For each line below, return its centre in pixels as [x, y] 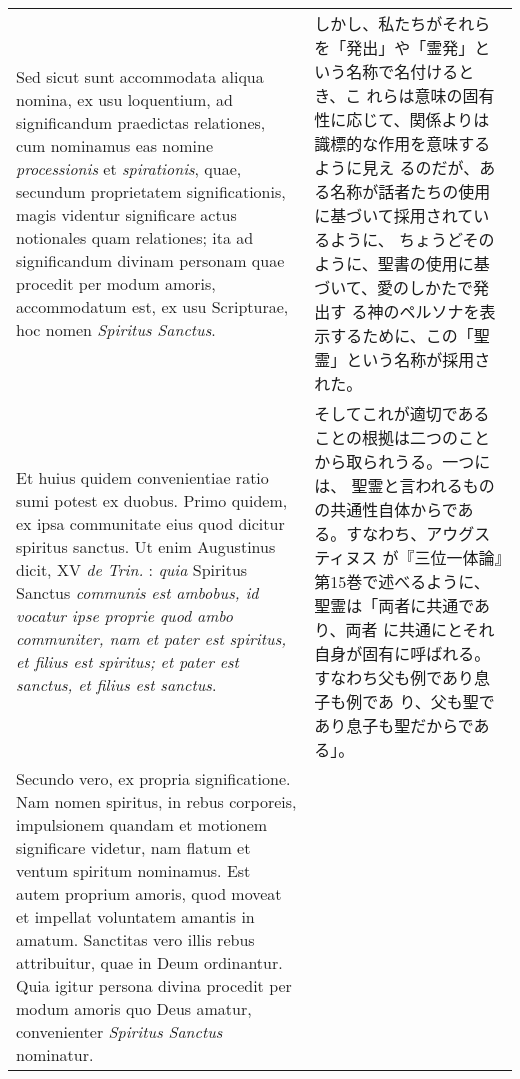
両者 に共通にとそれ [420, 629]
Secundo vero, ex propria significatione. [153, 778]
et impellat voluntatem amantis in [135, 916]
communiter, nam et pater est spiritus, [151, 638]
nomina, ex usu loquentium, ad [125, 99]
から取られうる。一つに [402, 461]
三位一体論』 [458, 557]
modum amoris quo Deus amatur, [134, 1008]
